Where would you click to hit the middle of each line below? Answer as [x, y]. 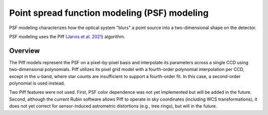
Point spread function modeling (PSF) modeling [109, 13]
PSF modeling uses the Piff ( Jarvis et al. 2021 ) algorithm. [67, 37]
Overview [25, 51]
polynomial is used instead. [37, 83]
